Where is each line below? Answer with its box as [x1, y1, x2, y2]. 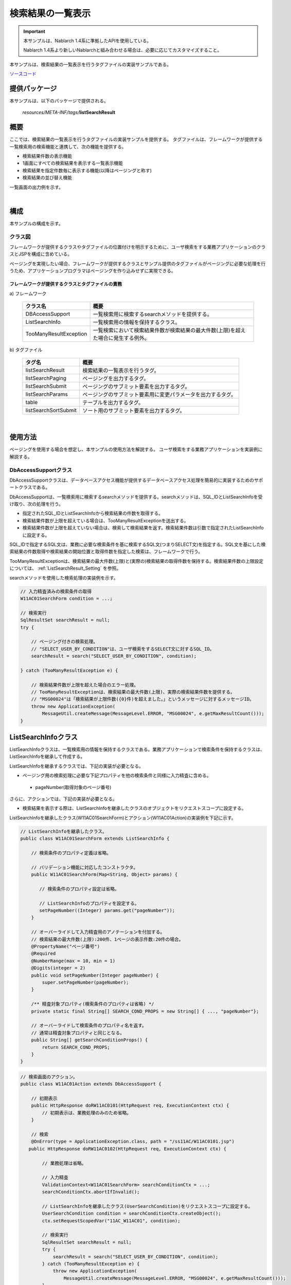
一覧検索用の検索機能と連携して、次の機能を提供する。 [9, 143, 126, 150]
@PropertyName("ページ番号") [31, 944, 100, 949]
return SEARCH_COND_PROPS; [42, 1044, 110, 1050]
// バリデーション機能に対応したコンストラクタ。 [31, 864, 138, 870]
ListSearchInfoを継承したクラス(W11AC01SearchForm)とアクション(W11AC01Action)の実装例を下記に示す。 [9, 815, 236, 821]
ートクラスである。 [9, 484, 50, 490]
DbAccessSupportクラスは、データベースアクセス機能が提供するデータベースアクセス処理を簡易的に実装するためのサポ [9, 477, 263, 483]
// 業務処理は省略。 [42, 1160, 87, 1166]
